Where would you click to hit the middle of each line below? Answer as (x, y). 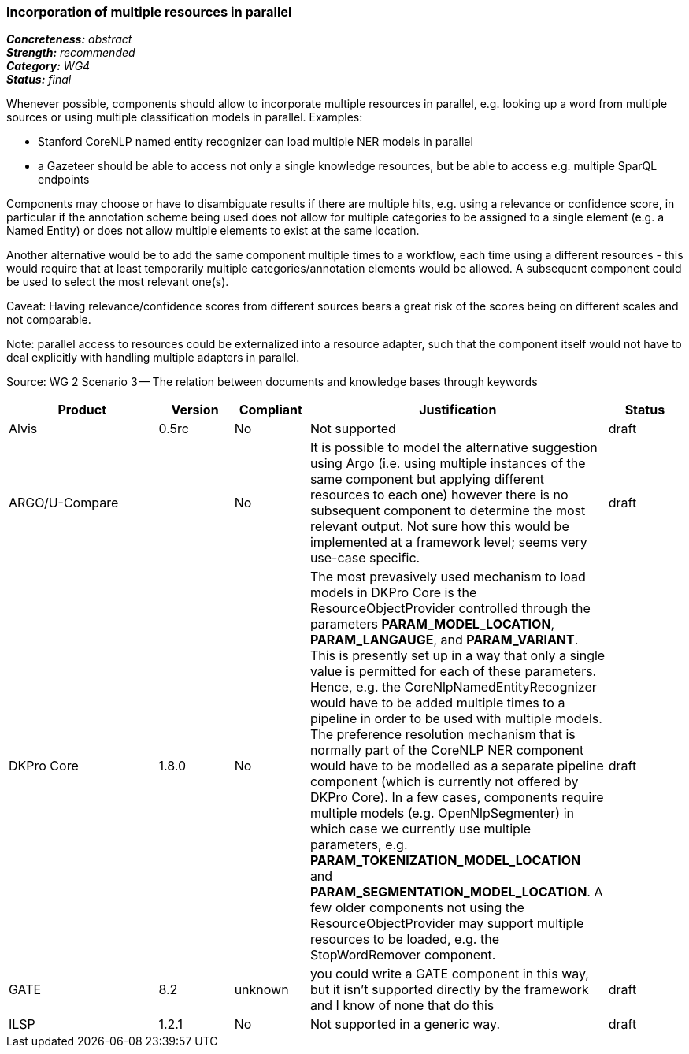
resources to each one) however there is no (439, 495)
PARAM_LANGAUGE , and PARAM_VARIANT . (444, 640)
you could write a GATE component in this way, (449, 974)
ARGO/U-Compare (64, 503)
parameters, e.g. (359, 845)
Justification (458, 410)
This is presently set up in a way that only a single (457, 656)
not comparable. (49, 320)
